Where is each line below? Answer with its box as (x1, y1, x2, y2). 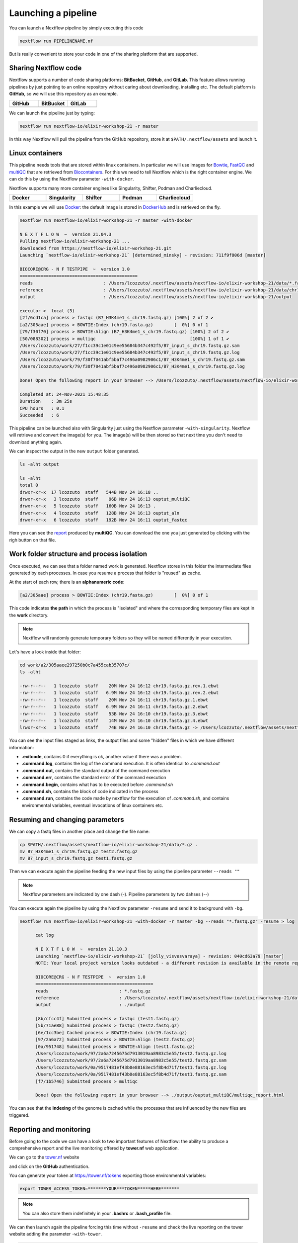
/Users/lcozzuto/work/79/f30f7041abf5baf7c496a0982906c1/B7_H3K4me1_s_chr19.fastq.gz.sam (19, 356, 245, 362)
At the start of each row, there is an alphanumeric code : (9, 579, 125, 585)
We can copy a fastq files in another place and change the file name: (9, 828, 150, 834)
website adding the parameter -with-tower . (9, 1231, 102, 1237)
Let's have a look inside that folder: (9, 649, 81, 655)
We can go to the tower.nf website (9, 1154, 79, 1160)
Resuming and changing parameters (9, 815, 124, 824)
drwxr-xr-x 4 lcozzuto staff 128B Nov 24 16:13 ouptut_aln (19, 510, 180, 516)
